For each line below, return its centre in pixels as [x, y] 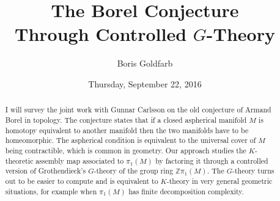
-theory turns [253, 171]
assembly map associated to [80, 160]
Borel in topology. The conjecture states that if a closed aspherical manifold [126, 119]
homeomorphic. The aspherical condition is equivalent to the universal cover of [131, 140]
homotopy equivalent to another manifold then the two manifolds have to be [127, 130]
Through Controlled [101, 34]
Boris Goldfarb [145, 63]
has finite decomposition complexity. [186, 191]
